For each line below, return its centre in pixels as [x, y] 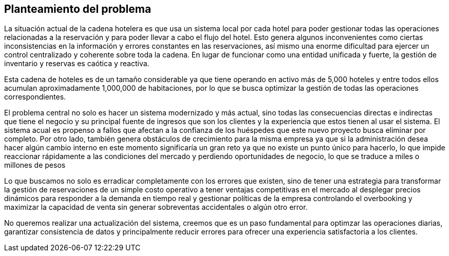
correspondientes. [35, 97]
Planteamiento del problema [78, 9]
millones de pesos [35, 165]
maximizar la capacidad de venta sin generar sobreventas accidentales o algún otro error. [156, 207]
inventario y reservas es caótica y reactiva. [77, 64]
